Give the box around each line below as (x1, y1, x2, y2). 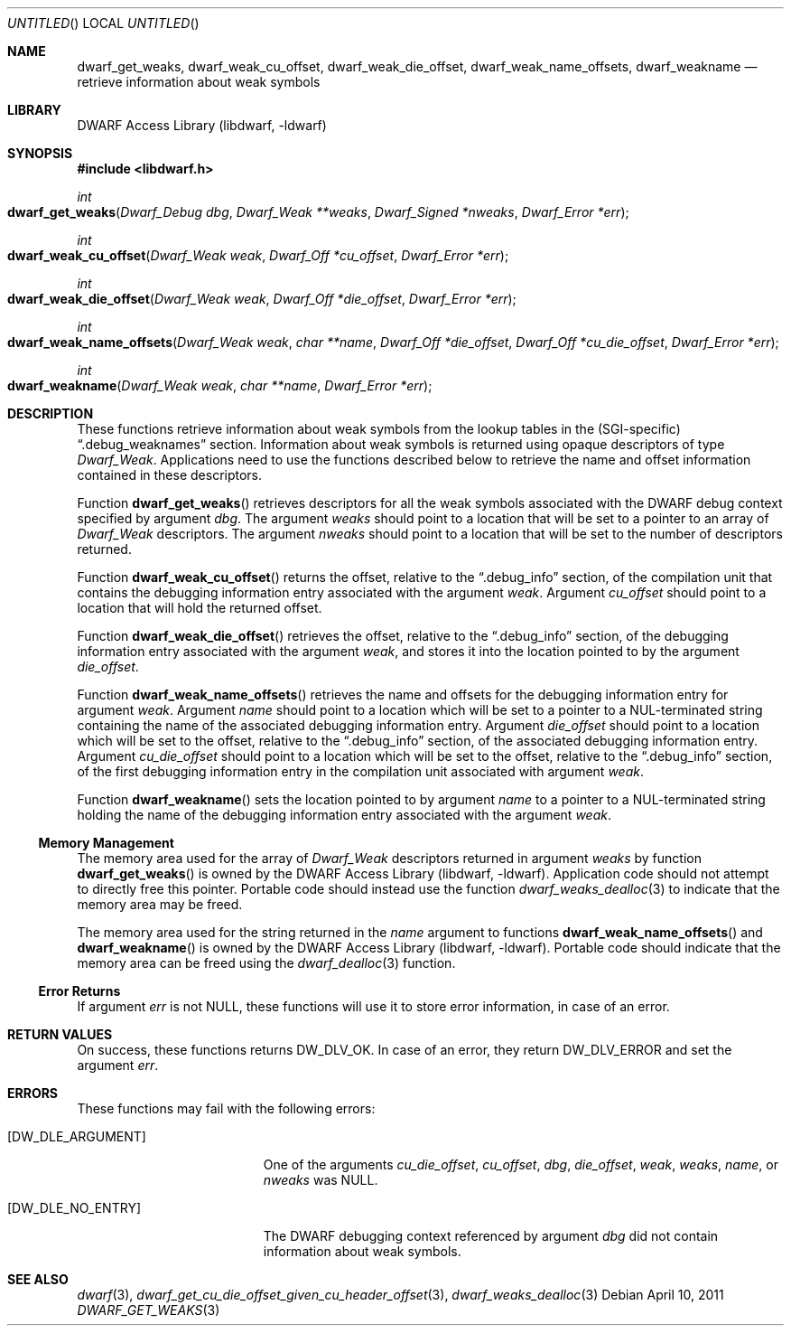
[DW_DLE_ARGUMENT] (7, 1129, 146, 1144)
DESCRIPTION (7, 406, 94, 421)
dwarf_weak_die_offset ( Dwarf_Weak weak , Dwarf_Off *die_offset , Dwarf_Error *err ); (7, 291, 516, 306)
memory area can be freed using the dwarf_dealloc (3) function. (77, 955, 456, 971)
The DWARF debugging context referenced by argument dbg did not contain (263, 1228, 719, 1244)
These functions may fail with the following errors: (77, 1101, 376, 1116)
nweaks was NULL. (263, 1172, 378, 1187)
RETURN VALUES (7, 1027, 113, 1042)
